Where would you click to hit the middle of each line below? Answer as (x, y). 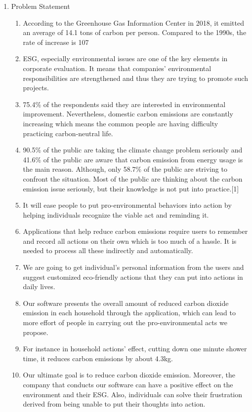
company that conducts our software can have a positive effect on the (128, 384)
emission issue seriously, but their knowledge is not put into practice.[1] (131, 188)
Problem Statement (41, 6)
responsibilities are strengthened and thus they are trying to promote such (135, 78)
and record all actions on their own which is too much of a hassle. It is (130, 241)
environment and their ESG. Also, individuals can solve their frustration (133, 394)
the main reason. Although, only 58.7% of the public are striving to (125, 169)
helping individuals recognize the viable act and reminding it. (116, 214)
